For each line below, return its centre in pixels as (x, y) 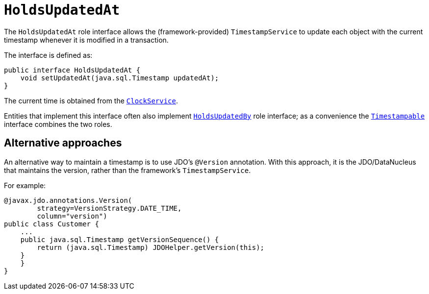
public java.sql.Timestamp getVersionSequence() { (120, 239)
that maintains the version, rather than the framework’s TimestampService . (127, 170)
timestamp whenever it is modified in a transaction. (86, 40)
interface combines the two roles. (58, 124)
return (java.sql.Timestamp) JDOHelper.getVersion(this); (151, 247)
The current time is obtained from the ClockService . (91, 100)
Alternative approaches (63, 143)
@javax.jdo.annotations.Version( (68, 200)
